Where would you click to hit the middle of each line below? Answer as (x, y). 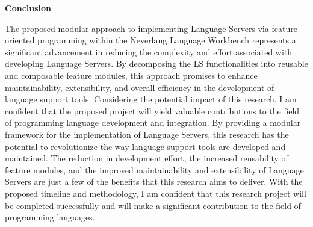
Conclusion (28, 8)
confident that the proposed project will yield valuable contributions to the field (152, 110)
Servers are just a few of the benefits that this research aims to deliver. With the (154, 182)
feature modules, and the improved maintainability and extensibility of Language (154, 169)
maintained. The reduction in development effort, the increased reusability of (147, 158)
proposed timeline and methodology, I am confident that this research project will (156, 193)
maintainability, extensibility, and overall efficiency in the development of (140, 87)
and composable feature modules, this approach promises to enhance (131, 75)
